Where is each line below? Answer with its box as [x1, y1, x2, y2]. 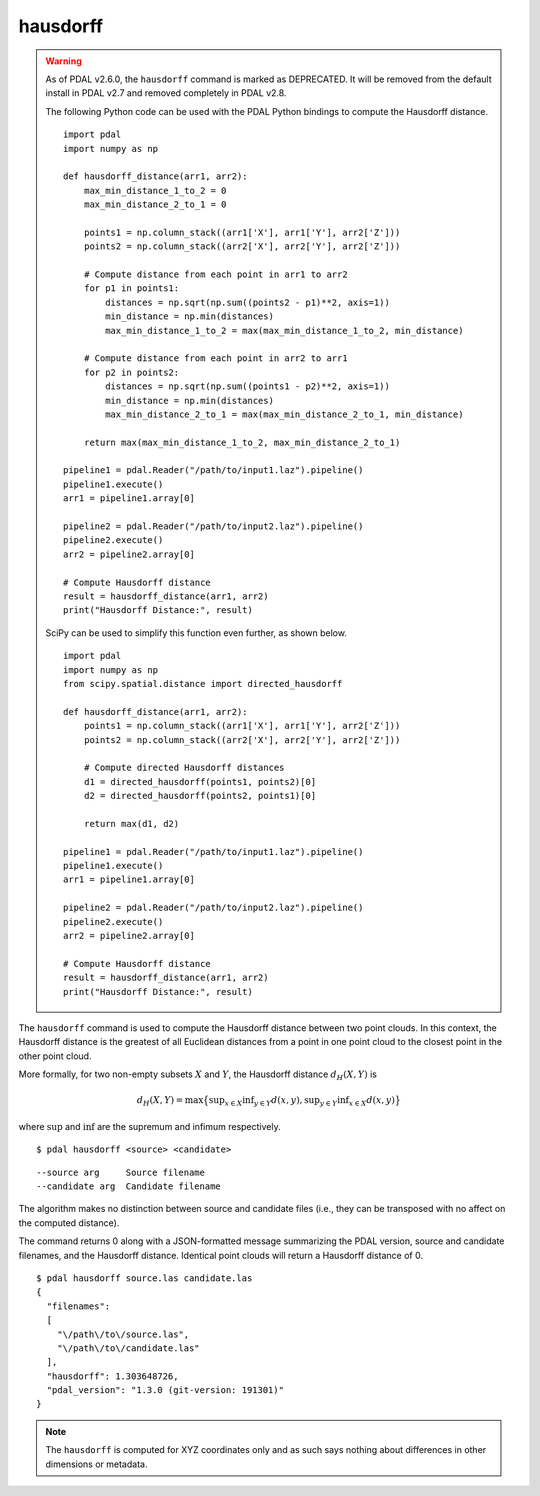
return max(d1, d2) [83, 818, 180, 829]
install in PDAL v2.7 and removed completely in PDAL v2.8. [45, 87, 287, 99]
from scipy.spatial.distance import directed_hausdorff [63, 678, 343, 689]
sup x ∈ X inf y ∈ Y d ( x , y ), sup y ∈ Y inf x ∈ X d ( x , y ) [208, 1095, 395, 1109]
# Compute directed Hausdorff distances [83, 762, 285, 774]
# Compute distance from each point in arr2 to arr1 [83, 353, 349, 364]
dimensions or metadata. [45, 1458, 148, 1470]
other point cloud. [18, 1050, 92, 1062]
